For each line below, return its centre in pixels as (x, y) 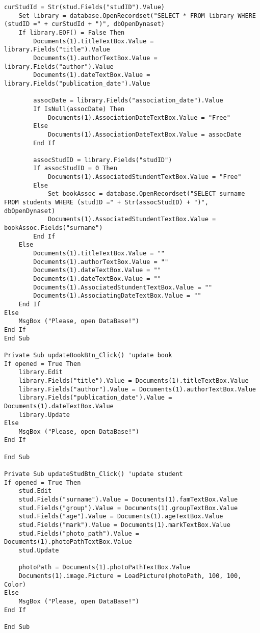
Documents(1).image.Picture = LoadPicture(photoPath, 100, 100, (130, 576)
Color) (15, 584)
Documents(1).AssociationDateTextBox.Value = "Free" (139, 117)
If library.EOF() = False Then (72, 32)
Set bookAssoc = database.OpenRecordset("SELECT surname (146, 194)
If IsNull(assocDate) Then (79, 109)
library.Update (44, 415)
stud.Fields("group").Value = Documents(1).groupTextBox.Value (128, 508)
